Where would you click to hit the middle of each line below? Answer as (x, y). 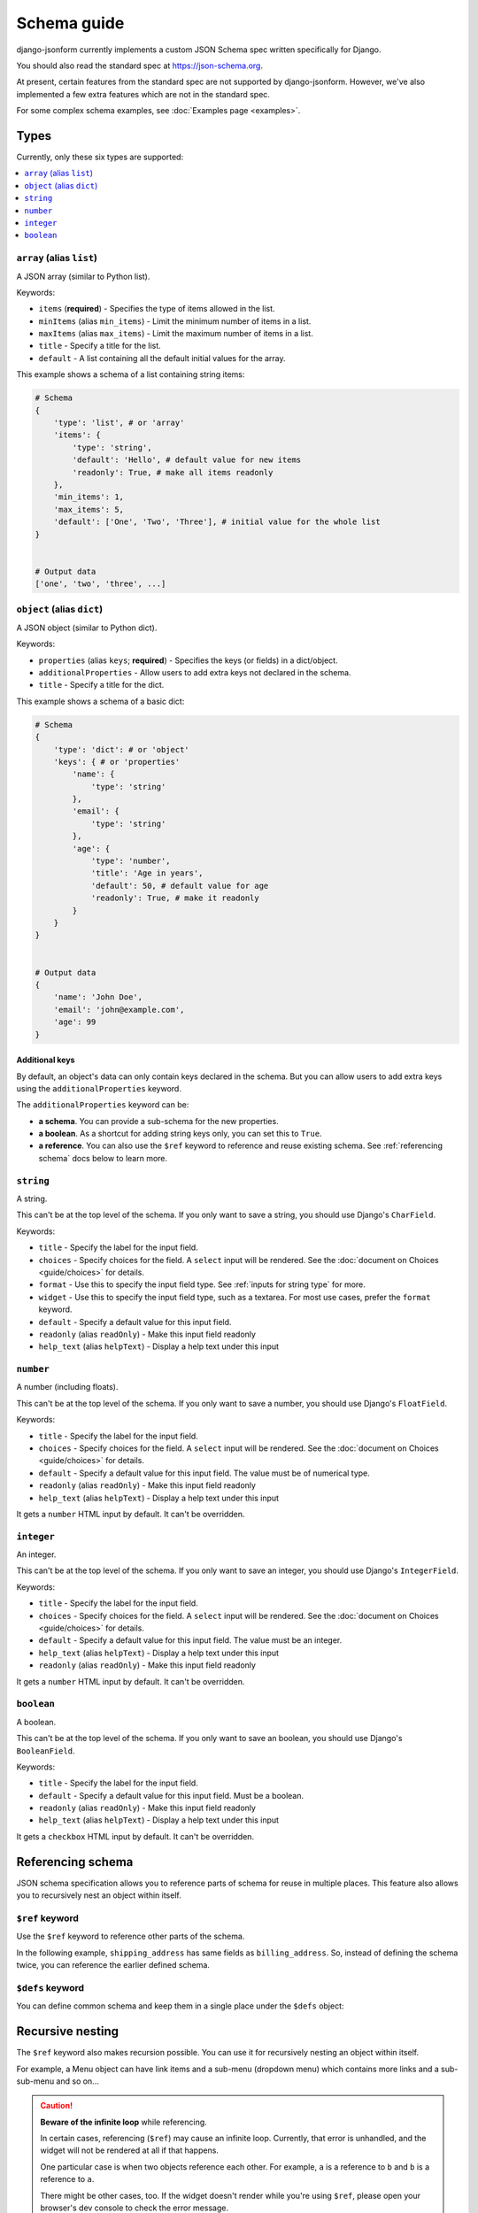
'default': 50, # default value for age (180, 886)
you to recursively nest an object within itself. (99, 1895)
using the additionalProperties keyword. (99, 1088)
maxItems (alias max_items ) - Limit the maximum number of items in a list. (176, 334)
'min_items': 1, (89, 497)
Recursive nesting (68, 2032)
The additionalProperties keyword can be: (103, 1105)
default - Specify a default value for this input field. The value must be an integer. (190, 1640)
